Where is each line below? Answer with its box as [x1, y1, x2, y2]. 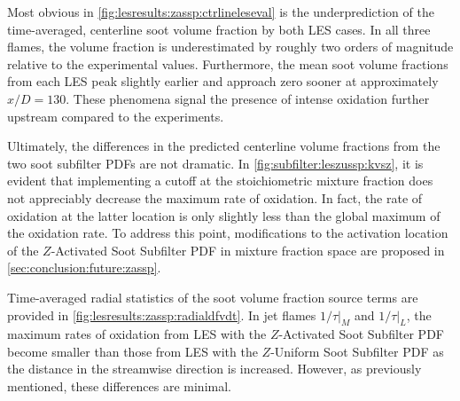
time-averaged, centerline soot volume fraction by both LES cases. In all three [7, 20, 431, 38]
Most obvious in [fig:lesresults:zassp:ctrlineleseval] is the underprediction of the [7, 3, 434, 20]
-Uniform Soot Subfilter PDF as [270, 342, 444, 360]
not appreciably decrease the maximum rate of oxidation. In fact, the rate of [7, 188, 423, 207]
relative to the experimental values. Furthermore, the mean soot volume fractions [7, 54, 448, 73]
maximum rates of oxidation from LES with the [7, 325, 267, 343]
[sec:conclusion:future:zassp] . [7, 258, 161, 277]
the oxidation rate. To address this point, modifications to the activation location [7, 224, 448, 242]
